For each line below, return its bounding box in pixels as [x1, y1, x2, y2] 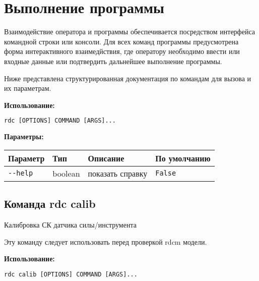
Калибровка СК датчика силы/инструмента [4, 219, 137, 230]
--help [8, 169, 33, 178]
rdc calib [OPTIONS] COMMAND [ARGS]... [4, 270, 138, 278]
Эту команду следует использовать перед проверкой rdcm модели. [4, 236, 207, 247]
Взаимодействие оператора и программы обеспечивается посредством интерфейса [4, 26, 255, 37]
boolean [52, 167, 80, 179]
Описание [88, 152, 124, 164]
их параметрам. [4, 83, 51, 93]
